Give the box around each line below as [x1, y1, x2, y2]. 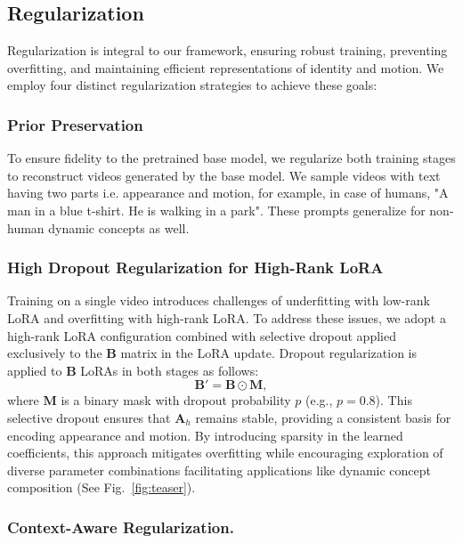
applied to [7, 361, 62, 379]
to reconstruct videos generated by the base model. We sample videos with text [7, 166, 441, 184]
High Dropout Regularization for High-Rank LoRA [7, 256, 384, 279]
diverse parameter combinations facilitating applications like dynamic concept [7, 460, 431, 479]
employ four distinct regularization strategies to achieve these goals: [7, 76, 378, 94]
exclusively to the [7, 344, 102, 362]
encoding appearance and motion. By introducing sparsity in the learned [7, 425, 403, 444]
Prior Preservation [7, 113, 143, 135]
